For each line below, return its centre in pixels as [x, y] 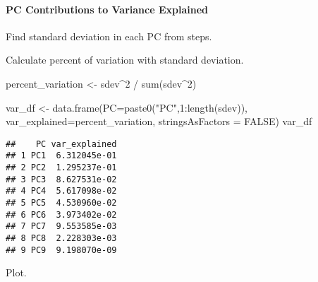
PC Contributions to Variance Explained [107, 9]
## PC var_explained [61, 144]
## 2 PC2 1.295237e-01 [61, 168]
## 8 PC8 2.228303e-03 [61, 239]
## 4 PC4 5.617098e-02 [61, 191]
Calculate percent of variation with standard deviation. [125, 60]
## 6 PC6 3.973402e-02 [61, 215]
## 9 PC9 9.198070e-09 [61, 250]
